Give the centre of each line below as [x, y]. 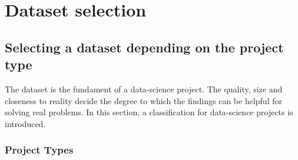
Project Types [39, 150]
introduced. [25, 123]
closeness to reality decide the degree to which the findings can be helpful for [143, 100]
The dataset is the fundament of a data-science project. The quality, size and [144, 89]
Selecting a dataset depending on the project [144, 47]
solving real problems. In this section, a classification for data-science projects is [149, 112]
